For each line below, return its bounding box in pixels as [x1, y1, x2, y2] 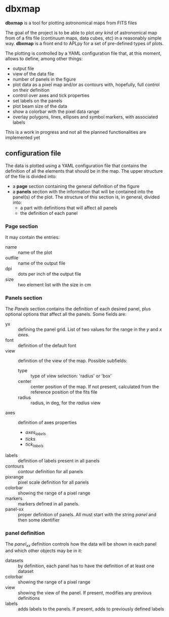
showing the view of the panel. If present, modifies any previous [18, 590, 152, 596]
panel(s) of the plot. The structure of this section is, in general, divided [12, 194, 160, 200]
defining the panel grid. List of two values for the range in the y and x [18, 326, 162, 332]
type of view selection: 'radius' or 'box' [30, 373, 112, 379]
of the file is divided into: [5, 173, 57, 179]
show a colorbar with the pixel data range [12, 108, 100, 114]
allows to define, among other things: [5, 55, 83, 61]
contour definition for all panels [18, 468, 83, 474]
